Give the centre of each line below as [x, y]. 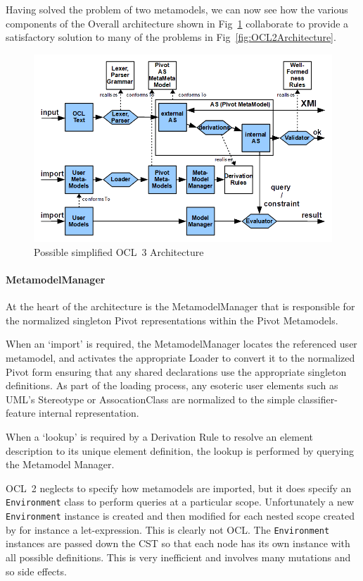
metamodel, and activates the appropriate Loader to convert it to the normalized [180, 358]
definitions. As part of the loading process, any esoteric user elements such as [172, 385]
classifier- [318, 399]
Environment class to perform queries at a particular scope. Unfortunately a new [180, 502]
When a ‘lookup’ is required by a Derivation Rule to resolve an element [160, 436]
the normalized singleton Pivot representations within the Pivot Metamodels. [172, 320]
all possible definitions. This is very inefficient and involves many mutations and [178, 557]
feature [21, 413]
